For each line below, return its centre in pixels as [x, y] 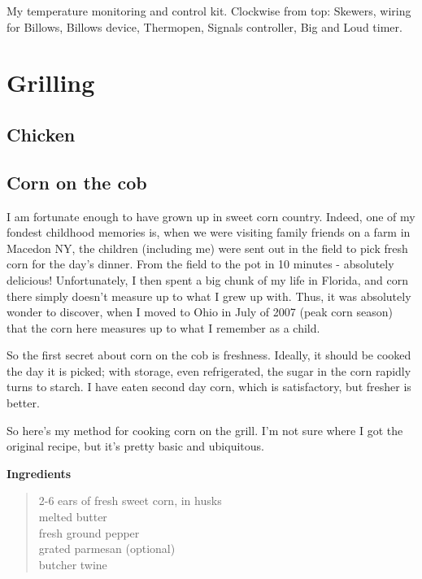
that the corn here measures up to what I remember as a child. [163, 327]
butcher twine [73, 564]
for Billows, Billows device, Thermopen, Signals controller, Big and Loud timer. [204, 26]
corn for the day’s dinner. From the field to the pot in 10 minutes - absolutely [200, 264]
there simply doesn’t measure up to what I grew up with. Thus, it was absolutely [209, 296]
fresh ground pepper [89, 532]
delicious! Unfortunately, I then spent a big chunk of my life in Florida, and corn [208, 279]
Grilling [51, 83]
